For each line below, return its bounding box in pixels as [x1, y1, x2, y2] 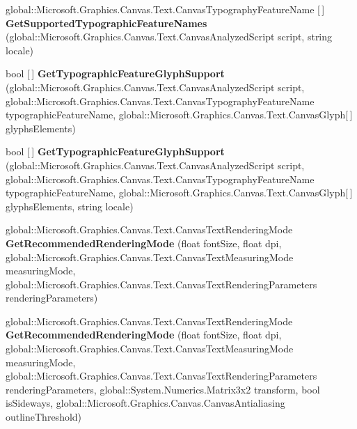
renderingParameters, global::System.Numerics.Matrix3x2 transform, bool [6, 382, 320, 396]
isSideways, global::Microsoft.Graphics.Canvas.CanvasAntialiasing [6, 396, 285, 410]
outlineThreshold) [6, 409, 82, 424]
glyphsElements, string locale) [6, 198, 134, 213]
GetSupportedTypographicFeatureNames [6, 15, 207, 30]
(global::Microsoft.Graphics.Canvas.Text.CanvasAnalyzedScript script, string [6, 29, 333, 44]
